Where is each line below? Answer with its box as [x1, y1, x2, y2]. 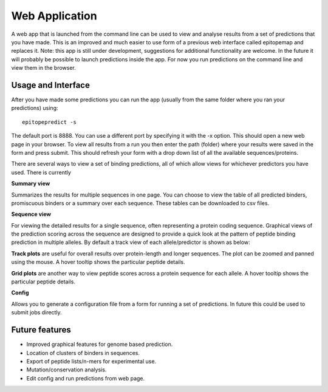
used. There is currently [11, 169, 71, 176]
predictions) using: [11, 104, 58, 112]
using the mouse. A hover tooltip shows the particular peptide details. [11, 259, 185, 266]
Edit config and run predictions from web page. [26, 374, 145, 382]
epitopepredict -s [22, 118, 77, 126]
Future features [11, 325, 71, 335]
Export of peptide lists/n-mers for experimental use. [26, 357, 157, 365]
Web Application [11, 9, 97, 22]
